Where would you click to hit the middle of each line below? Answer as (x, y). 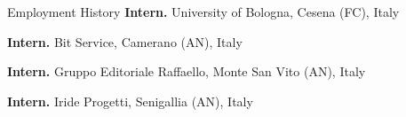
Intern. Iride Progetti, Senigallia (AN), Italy (130, 101)
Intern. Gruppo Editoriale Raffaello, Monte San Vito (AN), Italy (187, 71)
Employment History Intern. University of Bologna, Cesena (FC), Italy (203, 12)
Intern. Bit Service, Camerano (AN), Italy (125, 41)
